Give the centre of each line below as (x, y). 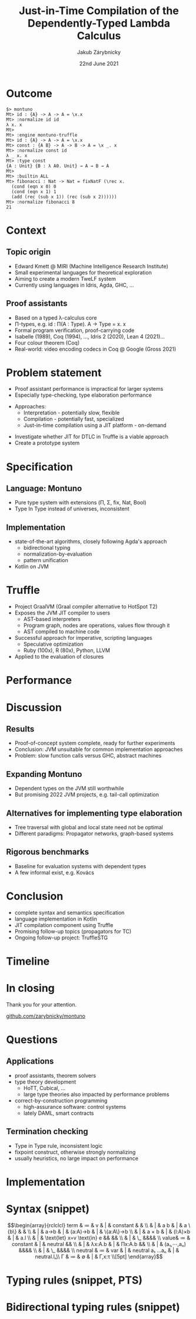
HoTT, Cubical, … (44, 1088)
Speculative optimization (53, 644)
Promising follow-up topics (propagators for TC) (73, 931)
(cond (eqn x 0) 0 (34, 187)
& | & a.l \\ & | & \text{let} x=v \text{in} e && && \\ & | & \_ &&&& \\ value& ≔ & (99, 1238)
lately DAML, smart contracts (59, 1113)
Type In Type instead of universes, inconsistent (72, 509)
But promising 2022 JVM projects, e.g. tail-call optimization (87, 795)
